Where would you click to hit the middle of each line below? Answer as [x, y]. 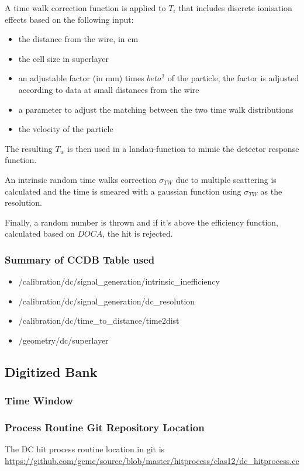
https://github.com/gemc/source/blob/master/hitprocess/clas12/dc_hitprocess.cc [152, 460]
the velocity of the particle [66, 129]
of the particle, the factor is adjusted [233, 78]
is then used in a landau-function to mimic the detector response [183, 148]
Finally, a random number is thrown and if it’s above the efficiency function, [141, 222]
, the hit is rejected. [138, 233]
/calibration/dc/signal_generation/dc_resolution [107, 301]
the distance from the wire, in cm [78, 39]
